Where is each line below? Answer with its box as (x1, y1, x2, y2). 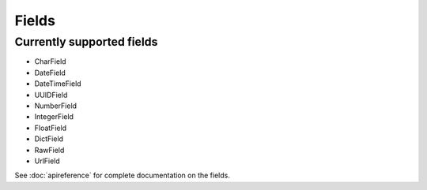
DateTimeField (34, 79, 82, 88)
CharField (34, 57, 66, 66)
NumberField (34, 101, 77, 110)
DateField (34, 68, 66, 77)
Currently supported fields (14, 35, 158, 49)
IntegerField (34, 112, 74, 121)
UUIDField (34, 90, 68, 99)
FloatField (34, 123, 67, 132)
